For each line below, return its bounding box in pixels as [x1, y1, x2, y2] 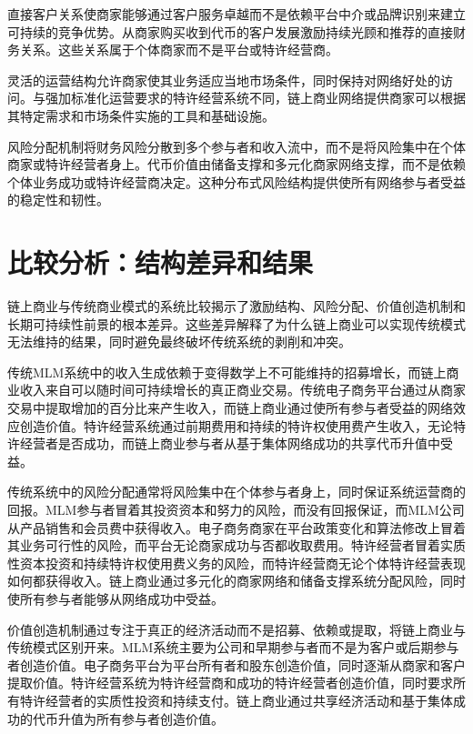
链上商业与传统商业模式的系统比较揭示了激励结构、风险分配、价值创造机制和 [7, 297, 466, 316]
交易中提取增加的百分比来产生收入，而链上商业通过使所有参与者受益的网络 [7, 398, 453, 417]
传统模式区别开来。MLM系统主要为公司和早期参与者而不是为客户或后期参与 [7, 638, 459, 657]
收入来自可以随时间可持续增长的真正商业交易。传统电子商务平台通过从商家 [19, 380, 466, 399]
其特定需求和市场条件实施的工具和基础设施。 [7, 106, 275, 125]
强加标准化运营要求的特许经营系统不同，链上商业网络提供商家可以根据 [45, 88, 466, 107]
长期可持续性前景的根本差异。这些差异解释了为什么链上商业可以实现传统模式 [7, 314, 466, 333]
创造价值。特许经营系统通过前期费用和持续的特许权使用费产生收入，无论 [19, 416, 453, 435]
